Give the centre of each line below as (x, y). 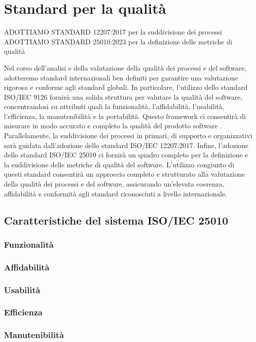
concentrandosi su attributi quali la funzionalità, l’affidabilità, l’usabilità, (114, 106)
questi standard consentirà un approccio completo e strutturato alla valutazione (125, 174)
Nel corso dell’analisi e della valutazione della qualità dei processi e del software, (125, 67)
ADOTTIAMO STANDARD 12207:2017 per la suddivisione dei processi (113, 32)
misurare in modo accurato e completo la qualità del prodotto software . (113, 126)
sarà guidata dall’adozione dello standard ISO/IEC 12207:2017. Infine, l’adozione (126, 145)
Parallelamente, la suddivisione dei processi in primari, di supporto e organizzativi (128, 135)
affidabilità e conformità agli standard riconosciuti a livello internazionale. (116, 193)
